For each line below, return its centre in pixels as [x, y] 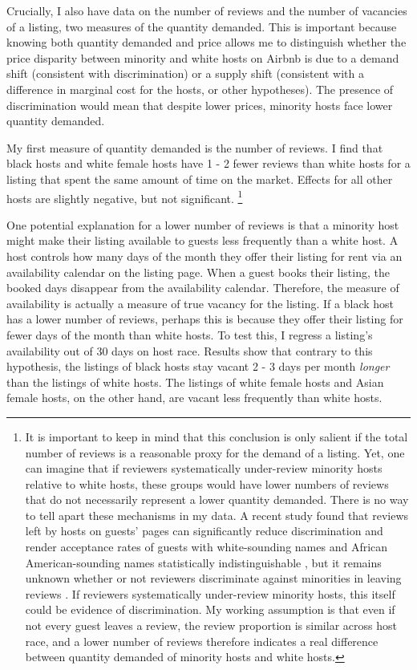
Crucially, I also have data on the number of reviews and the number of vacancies [207, 10]
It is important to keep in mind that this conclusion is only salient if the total [217, 436]
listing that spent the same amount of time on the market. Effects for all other [200, 179]
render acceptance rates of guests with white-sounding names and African [206, 547]
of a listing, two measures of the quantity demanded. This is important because [202, 26]
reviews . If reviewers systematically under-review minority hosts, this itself [210, 593]
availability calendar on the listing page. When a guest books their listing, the [198, 272]
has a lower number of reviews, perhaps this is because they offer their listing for [205, 319]
